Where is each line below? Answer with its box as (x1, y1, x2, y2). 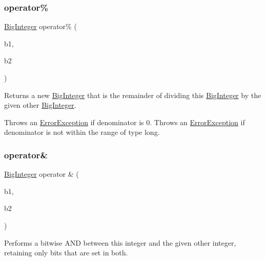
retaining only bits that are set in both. (4, 247, 128, 258)
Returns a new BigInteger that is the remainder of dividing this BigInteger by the (4, 89, 261, 100)
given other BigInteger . (4, 100, 76, 110)
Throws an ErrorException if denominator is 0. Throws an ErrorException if (4, 116, 245, 127)
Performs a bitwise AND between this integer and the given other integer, (4, 237, 236, 248)
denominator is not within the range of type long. (4, 127, 160, 137)
